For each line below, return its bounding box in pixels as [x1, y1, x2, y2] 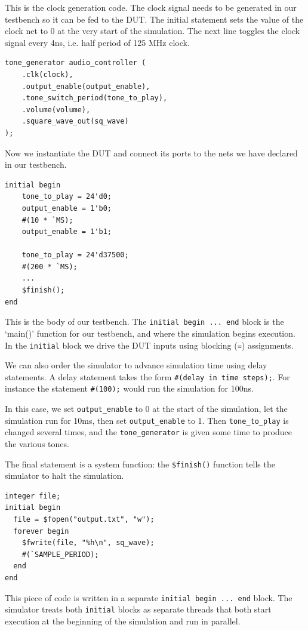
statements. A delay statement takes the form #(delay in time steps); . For [5, 370, 290, 383]
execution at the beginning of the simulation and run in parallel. [5, 614, 241, 627]
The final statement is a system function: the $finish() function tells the [5, 457, 275, 470]
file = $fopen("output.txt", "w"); [13, 515, 155, 524]
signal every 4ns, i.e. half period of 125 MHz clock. [5, 36, 190, 48]
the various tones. [5, 438, 69, 450]
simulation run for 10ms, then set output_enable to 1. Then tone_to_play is [5, 414, 289, 426]
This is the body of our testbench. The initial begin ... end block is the [5, 315, 284, 328]
